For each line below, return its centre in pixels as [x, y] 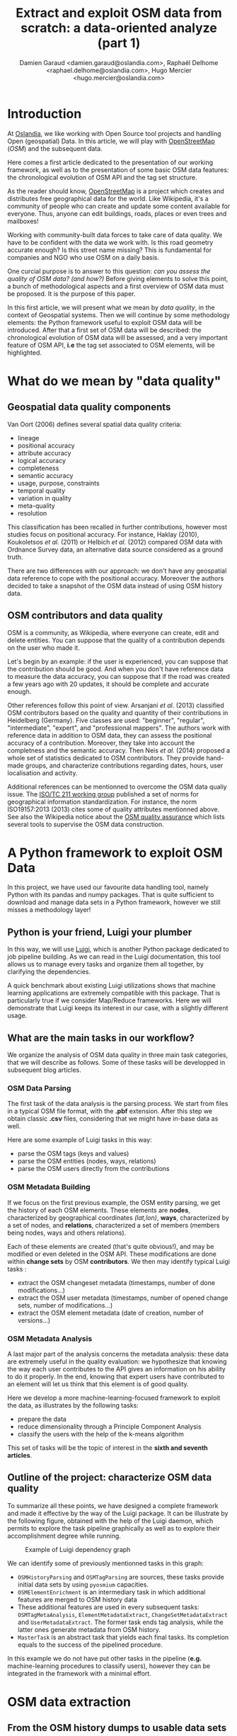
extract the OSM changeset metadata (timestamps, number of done [116, 1282]
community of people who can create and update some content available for [119, 206]
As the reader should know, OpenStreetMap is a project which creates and [116, 191]
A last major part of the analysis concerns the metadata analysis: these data [118, 1354]
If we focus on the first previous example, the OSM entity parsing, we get [114, 1202]
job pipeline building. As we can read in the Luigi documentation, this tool [114, 956]
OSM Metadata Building [49, 1187]
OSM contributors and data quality [85, 616]
